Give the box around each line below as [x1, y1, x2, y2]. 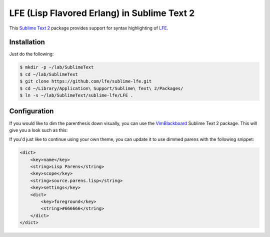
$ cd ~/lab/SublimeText [19, 71, 78, 77]
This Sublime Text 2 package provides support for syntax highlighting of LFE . [9, 25, 168, 31]
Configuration [9, 107, 54, 115]
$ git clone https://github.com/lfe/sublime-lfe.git [19, 78, 152, 84]
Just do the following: [9, 51, 54, 57]
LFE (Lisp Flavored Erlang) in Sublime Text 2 [9, 7, 195, 18]
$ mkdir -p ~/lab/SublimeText [19, 64, 94, 70]
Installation [9, 38, 45, 46]
